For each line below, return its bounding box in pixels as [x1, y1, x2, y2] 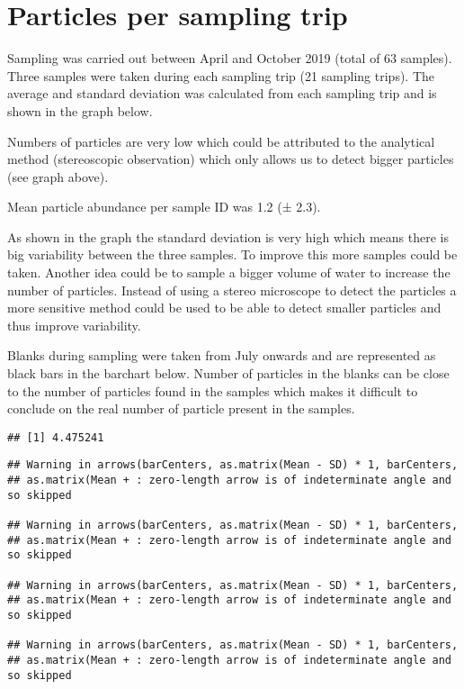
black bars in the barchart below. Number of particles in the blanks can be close [7, 364, 450, 383]
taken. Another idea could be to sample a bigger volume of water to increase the [7, 263, 451, 282]
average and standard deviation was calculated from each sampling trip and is [7, 84, 437, 103]
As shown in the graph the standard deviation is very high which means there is [7, 227, 450, 246]
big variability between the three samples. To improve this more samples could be [7, 245, 458, 264]
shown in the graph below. [7, 101, 153, 120]
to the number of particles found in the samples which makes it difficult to [7, 381, 418, 400]
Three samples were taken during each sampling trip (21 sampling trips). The [7, 66, 435, 85]
